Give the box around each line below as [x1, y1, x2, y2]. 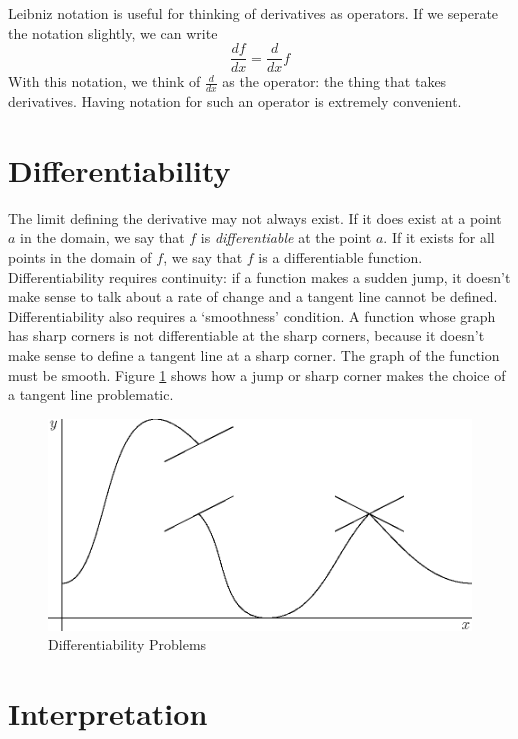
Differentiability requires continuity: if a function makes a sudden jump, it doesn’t [8, 266, 511, 287]
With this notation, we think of [8, 71, 201, 92]
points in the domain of [8, 246, 152, 267]
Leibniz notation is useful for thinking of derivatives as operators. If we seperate [8, 3, 499, 23]
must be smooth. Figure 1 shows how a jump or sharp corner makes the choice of [8, 364, 506, 385]
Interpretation [8, 692, 208, 733]
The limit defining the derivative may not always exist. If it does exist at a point [8, 207, 502, 228]
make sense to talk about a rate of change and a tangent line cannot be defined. [8, 286, 498, 307]
